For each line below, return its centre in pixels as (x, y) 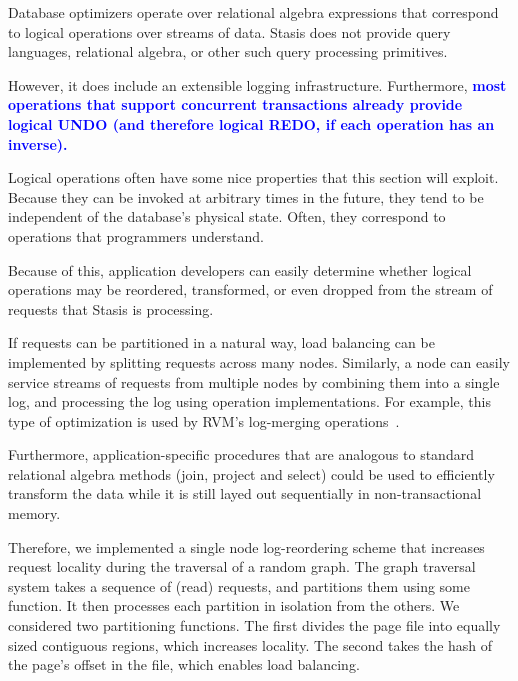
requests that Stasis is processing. (111, 308)
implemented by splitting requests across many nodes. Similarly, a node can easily (259, 361)
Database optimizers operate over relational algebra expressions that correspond (253, 12)
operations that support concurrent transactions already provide (235, 104)
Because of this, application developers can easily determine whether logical (240, 269)
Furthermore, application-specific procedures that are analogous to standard (241, 454)
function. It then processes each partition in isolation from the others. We (234, 605)
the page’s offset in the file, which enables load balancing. (184, 664)
